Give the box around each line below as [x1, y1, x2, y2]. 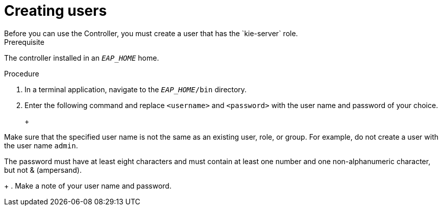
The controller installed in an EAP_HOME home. [4, 53, 159, 62]
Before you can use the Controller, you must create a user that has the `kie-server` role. [4, 29, 298, 38]
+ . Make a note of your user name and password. [4, 181, 171, 190]
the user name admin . [4, 141, 78, 150]
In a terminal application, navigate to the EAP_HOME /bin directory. [24, 85, 247, 94]
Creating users [4, 2, 107, 19]
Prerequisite [4, 37, 44, 46]
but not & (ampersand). [4, 165, 82, 174]
